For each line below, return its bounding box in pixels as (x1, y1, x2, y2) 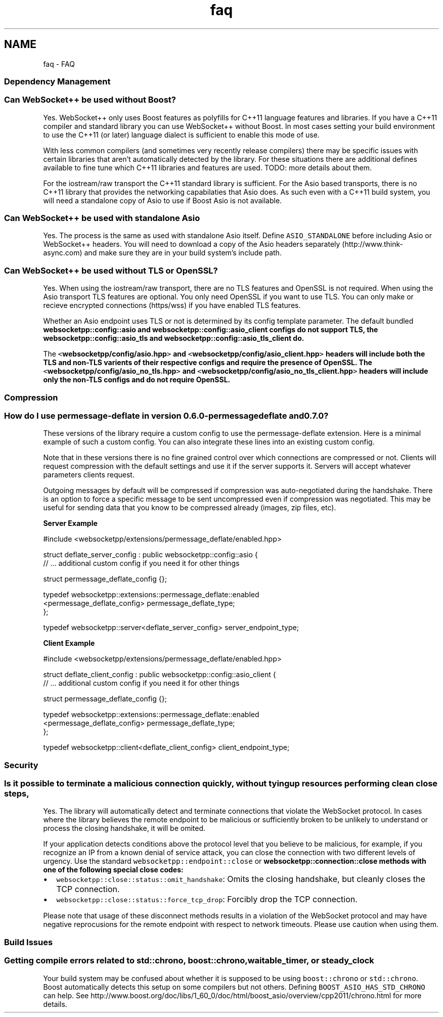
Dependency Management (4, 76, 111, 86)
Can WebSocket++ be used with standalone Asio (4, 213, 200, 224)
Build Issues (4, 937, 53, 947)
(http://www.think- (342, 240, 403, 249)
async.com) (43, 248, 82, 257)
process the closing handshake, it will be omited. (43, 824, 206, 833)
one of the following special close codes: (43, 865, 184, 874)
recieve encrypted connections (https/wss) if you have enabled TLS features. (43, 301, 301, 310)
